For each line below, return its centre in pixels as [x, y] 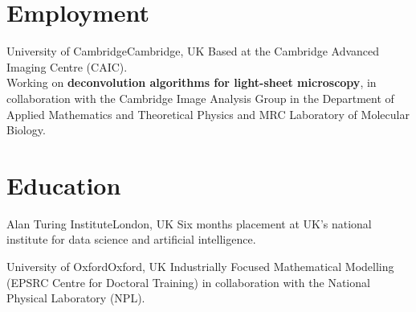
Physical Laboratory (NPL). [76, 298]
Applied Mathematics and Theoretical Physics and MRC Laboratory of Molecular [208, 114]
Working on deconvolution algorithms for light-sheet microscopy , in [192, 82]
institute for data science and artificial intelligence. [131, 239]
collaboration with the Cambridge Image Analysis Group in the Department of [200, 98]
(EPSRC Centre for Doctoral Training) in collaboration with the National [188, 282]
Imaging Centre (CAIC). [67, 66]
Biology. [26, 130]
